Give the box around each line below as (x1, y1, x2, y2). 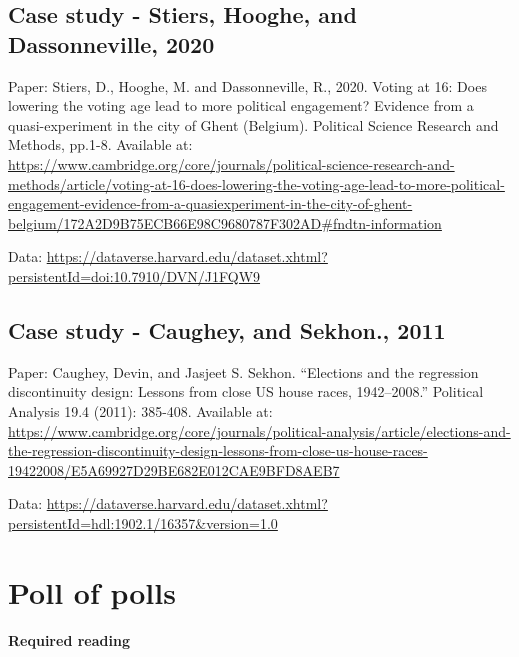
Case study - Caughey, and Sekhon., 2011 (8, 314, 446, 345)
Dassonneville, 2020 (8, 28, 215, 59)
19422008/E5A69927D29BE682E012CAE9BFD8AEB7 (8, 459, 340, 480)
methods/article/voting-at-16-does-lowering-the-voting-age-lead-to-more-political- (8, 173, 505, 194)
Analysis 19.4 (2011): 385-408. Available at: (8, 400, 273, 421)
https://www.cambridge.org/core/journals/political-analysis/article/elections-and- (8, 420, 511, 441)
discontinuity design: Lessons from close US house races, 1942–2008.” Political (8, 381, 484, 402)
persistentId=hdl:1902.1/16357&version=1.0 (8, 512, 278, 533)
